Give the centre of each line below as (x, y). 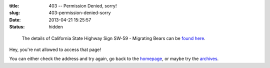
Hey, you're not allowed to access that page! (55, 49)
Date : (15, 19)
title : (14, 6)
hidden (56, 27)
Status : (17, 27)
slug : (14, 13)
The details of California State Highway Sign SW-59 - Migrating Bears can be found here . (114, 38)
